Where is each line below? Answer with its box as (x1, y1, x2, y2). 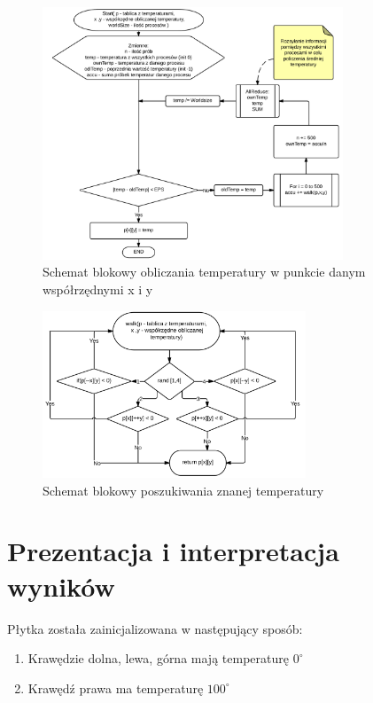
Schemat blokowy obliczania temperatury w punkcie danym (43, 262, 366, 281)
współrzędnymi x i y (43, 280, 153, 299)
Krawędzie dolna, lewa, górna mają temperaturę (27, 649, 289, 668)
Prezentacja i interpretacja (7, 533, 339, 569)
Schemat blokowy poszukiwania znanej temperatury (43, 480, 324, 499)
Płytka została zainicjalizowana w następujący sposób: (7, 619, 303, 637)
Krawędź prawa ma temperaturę (27, 678, 204, 697)
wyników (7, 567, 115, 604)
